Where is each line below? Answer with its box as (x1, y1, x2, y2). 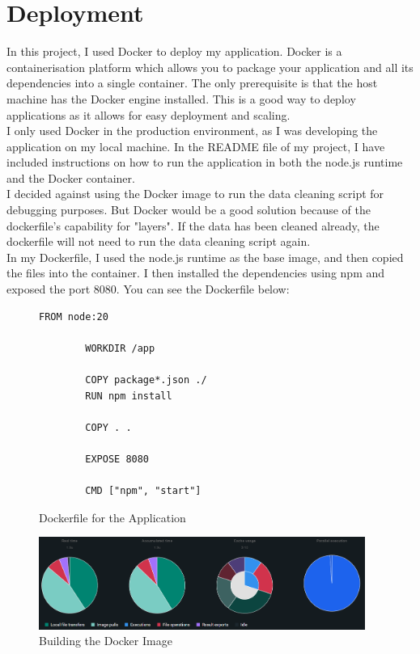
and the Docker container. (6, 169, 135, 186)
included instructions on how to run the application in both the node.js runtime (6, 154, 403, 171)
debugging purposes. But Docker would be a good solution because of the (6, 201, 371, 218)
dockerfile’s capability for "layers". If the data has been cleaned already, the (6, 217, 380, 234)
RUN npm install (85, 390, 172, 402)
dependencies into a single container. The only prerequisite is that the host (6, 74, 378, 91)
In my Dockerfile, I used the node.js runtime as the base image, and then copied (6, 248, 404, 265)
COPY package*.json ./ (85, 374, 207, 386)
